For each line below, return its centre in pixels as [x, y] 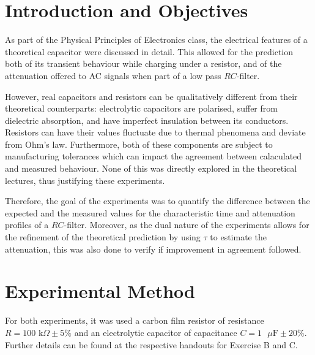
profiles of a [27, 225]
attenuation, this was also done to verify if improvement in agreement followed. [153, 249]
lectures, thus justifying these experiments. [85, 180]
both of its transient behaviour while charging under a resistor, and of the [143, 63]
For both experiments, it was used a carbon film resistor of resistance [135, 320]
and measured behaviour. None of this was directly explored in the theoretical [151, 168]
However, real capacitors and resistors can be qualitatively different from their [151, 96]
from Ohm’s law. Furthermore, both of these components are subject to [139, 144]
